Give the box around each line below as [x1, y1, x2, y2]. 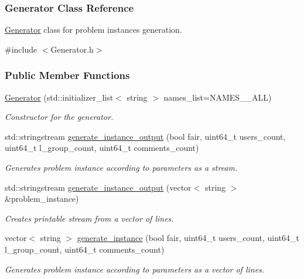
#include [5, 43, 37, 55]
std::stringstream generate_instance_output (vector [5, 181, 192, 193]
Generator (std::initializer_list [5, 91, 114, 103]
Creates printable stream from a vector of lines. [5, 212, 174, 224]
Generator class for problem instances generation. [5, 23, 182, 36]
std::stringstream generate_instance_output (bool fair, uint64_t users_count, [5, 130, 286, 142]
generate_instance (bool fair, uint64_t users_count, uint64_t [77, 232, 299, 244]
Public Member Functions [5, 68, 130, 82]
